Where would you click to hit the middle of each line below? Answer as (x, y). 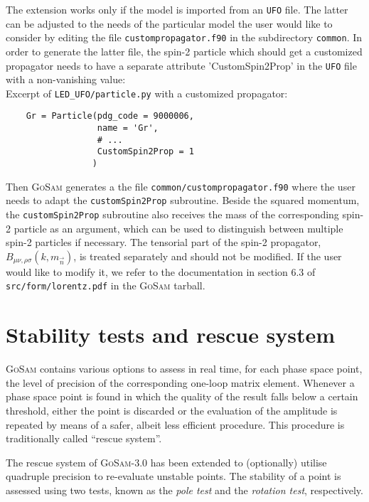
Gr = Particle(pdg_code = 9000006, (110, 116)
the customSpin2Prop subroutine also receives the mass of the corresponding (172, 214)
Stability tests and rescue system (171, 335)
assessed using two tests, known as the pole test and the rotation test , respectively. (184, 490)
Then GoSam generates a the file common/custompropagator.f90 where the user (181, 186)
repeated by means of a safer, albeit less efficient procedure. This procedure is (175, 424)
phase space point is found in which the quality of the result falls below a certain (182, 396)
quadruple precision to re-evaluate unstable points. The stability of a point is (173, 476)
